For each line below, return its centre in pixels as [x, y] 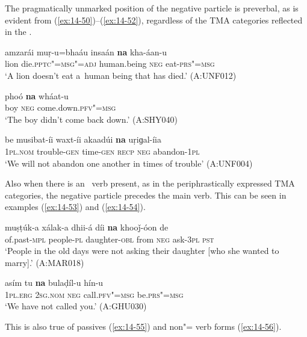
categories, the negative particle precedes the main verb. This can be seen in [146, 195]
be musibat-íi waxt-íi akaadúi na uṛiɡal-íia [83, 139]
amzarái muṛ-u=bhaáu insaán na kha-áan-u [86, 51]
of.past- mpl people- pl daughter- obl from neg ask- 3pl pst [110, 239]
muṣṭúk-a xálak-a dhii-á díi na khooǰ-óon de [87, 227]
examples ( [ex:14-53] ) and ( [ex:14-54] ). [75, 207]
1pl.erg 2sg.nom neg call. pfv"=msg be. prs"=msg [94, 294]
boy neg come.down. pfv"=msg [60, 107]
